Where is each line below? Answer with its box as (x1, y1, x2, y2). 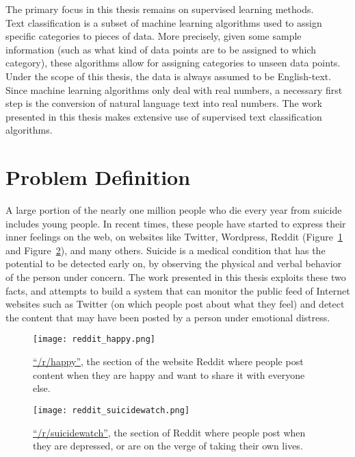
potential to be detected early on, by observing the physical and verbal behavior (5, 256, 342, 271)
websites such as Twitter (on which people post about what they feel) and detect (5, 297, 345, 311)
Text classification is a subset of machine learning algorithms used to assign (5, 15, 322, 29)
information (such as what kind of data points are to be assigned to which (5, 42, 316, 56)
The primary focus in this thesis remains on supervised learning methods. (5, 2, 314, 16)
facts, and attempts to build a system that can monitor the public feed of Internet (5, 283, 350, 297)
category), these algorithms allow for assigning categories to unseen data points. (5, 55, 341, 70)
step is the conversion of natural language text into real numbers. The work (5, 96, 322, 110)
